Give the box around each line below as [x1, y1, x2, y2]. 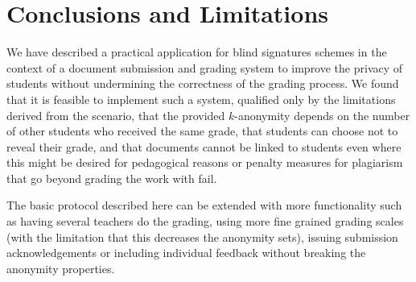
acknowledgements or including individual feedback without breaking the [6, 244, 366, 261]
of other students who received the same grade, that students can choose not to [6, 122, 398, 139]
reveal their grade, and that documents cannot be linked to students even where [6, 138, 402, 155]
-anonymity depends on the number [234, 106, 410, 123]
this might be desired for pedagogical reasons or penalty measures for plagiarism [6, 154, 403, 171]
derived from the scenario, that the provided [6, 106, 225, 123]
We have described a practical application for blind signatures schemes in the [6, 44, 387, 60]
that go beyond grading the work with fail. [6, 169, 217, 186]
